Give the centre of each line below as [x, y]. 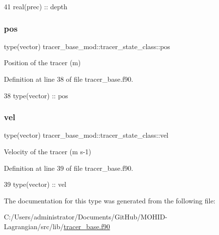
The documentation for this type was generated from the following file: [110, 200]
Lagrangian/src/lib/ [34, 226]
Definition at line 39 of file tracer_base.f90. [69, 168]
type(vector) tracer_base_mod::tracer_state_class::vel [86, 135]
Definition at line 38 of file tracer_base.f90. [69, 79]
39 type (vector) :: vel [35, 184]
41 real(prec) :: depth [36, 6]
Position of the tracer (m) [42, 63]
